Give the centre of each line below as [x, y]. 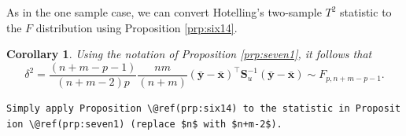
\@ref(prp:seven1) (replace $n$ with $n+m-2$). [155, 124]
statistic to [366, 12]
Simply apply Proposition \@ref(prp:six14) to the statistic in [178, 108]
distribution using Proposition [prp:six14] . [137, 27]
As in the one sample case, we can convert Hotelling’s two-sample [164, 12]
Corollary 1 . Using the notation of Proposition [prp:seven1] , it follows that [189, 54]
